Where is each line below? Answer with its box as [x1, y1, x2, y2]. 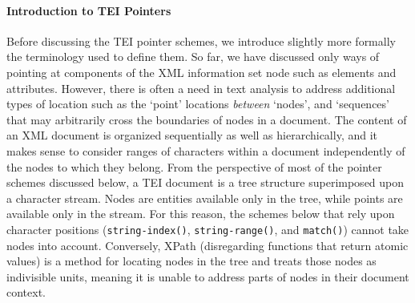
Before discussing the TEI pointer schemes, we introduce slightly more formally [6, 32, 396, 49]
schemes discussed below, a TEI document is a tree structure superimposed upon [6, 174, 405, 191]
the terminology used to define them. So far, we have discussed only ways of [6, 48, 380, 65]
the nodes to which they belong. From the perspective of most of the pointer [6, 158, 382, 175]
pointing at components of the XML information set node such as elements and [6, 63, 397, 80]
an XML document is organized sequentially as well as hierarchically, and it [6, 127, 378, 143]
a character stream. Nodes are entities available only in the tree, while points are [6, 189, 403, 206]
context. [6, 284, 46, 301]
